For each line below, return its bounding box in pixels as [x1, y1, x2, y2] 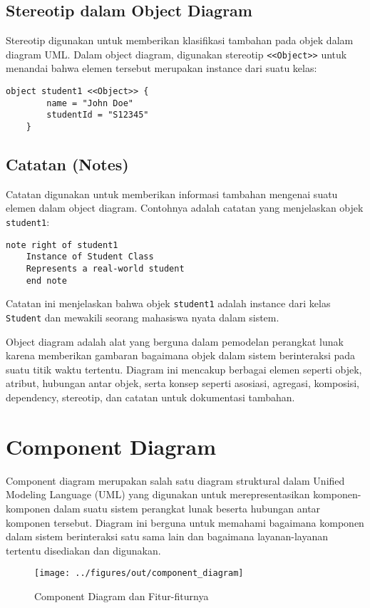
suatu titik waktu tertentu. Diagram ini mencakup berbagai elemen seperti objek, [6, 361, 362, 376]
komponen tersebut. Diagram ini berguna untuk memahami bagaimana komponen [6, 515, 364, 530]
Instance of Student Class [26, 252, 154, 262]
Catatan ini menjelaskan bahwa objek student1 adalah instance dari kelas [6, 296, 331, 311]
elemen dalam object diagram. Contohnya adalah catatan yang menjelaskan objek [6, 200, 364, 215]
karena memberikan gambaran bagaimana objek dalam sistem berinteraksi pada [6, 348, 356, 363]
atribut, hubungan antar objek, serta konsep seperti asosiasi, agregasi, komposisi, [6, 376, 359, 391]
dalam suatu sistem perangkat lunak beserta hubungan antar [53, 500, 321, 515]
